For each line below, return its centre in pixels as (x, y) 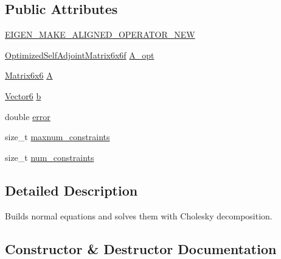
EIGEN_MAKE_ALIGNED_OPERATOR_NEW (100, 34)
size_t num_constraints (50, 157)
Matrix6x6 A (29, 75)
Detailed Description (71, 190)
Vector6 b (23, 95)
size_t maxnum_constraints (57, 137)
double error (28, 116)
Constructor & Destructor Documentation (141, 248)
